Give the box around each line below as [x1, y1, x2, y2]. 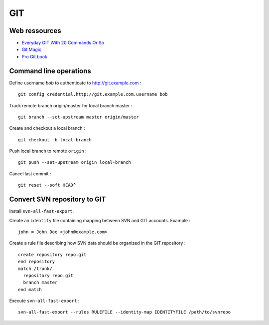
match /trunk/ [18, 266, 52, 272]
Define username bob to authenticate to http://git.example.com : [9, 80, 141, 86]
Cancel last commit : [9, 170, 51, 177]
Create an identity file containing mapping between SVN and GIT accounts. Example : [9, 217, 191, 223]
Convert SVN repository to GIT [9, 195, 106, 204]
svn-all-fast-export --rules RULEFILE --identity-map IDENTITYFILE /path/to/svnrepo [18, 310, 231, 315]
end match [18, 287, 42, 292]
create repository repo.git [18, 252, 87, 257]
